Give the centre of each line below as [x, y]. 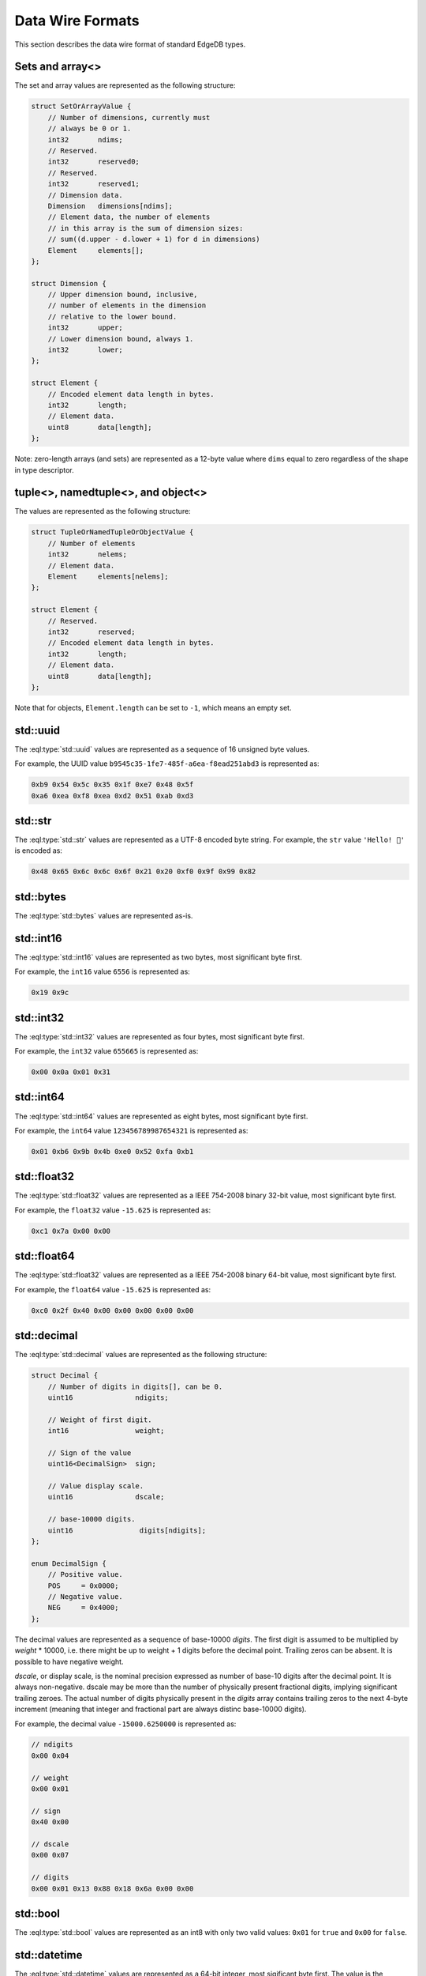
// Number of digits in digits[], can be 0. [135, 1386]
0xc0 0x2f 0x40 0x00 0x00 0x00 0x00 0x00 [112, 1310]
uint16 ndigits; [108, 1397]
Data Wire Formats [77, 21]
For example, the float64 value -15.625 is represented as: [113, 1289]
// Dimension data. [86, 195]
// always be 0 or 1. [90, 129]
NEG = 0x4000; [83, 1608]
